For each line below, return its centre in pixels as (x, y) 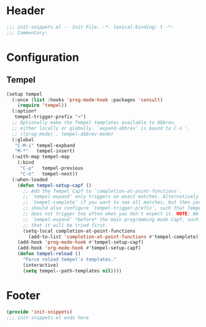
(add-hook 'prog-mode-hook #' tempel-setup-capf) (81, 242)
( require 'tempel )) (42, 106)
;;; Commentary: (27, 33)
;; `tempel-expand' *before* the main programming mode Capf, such (111, 219)
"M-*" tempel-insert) (45, 151)
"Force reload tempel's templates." (69, 260)
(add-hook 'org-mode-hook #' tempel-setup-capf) (79, 248)
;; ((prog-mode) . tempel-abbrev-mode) (63, 134)
